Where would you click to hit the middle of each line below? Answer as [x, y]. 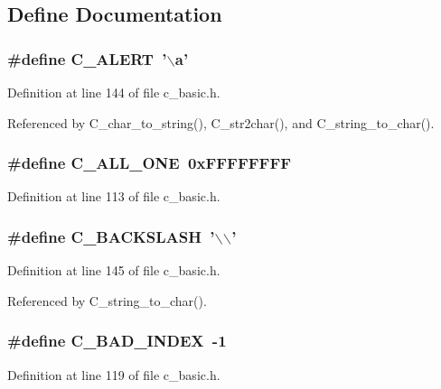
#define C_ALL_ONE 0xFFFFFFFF [150, 163]
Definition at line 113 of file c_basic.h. [114, 196]
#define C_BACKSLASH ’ [111, 236]
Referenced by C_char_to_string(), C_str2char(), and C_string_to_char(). [221, 122]
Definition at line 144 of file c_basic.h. [114, 92]
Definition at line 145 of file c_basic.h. [114, 270]
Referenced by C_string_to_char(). [107, 300]
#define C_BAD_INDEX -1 [117, 341]
